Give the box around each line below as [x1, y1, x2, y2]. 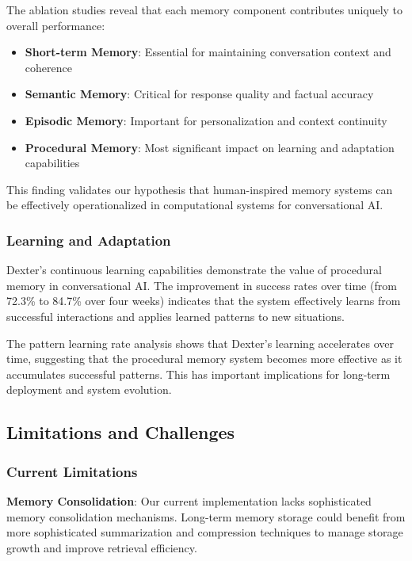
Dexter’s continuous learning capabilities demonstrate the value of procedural [6, 261, 382, 278]
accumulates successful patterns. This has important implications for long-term [6, 365, 391, 382]
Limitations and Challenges [6, 420, 235, 445]
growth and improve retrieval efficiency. [6, 539, 197, 555]
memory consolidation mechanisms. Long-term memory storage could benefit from [6, 508, 406, 525]
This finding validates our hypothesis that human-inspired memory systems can [6, 181, 393, 197]
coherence [25, 59, 72, 75]
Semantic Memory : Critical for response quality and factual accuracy [25, 86, 374, 102]
